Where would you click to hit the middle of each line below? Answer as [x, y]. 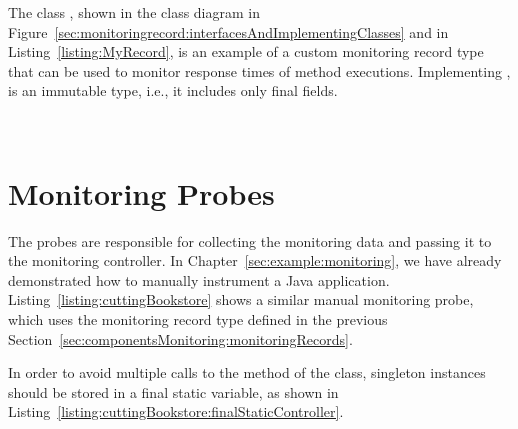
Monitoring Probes [141, 192]
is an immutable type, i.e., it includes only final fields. [173, 90]
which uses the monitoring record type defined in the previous [198, 319]
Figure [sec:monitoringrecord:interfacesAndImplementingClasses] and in [228, 31]
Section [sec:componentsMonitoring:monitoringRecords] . [180, 338]
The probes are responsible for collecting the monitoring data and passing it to [250, 240]
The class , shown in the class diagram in [134, 12]
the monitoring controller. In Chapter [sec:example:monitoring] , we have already [255, 260]
